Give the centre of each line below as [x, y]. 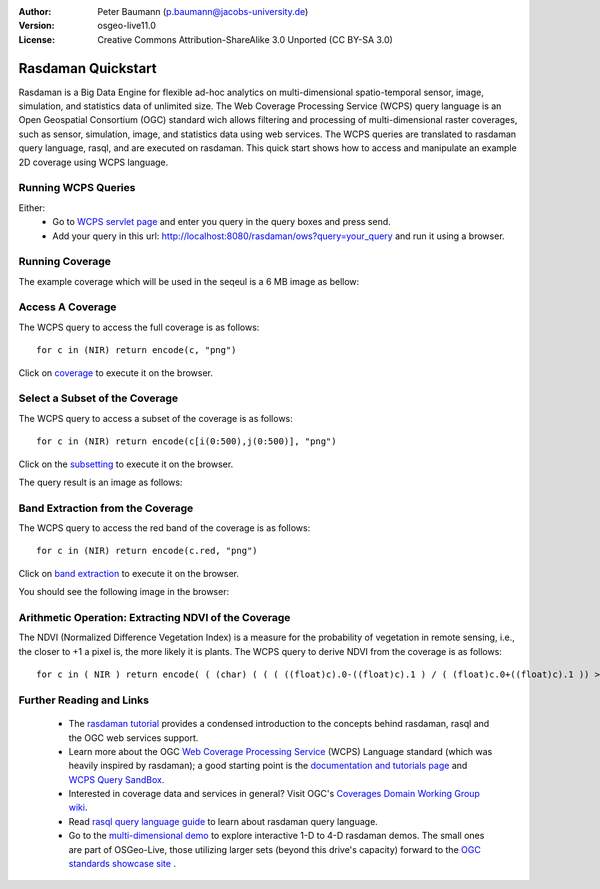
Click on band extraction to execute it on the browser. [129, 573]
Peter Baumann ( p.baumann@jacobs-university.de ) [203, 11]
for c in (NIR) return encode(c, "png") [136, 350]
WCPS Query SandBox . [116, 779]
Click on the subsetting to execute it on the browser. [126, 464]
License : [36, 39]
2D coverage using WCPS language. [93, 162]
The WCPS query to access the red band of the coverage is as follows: [164, 528]
